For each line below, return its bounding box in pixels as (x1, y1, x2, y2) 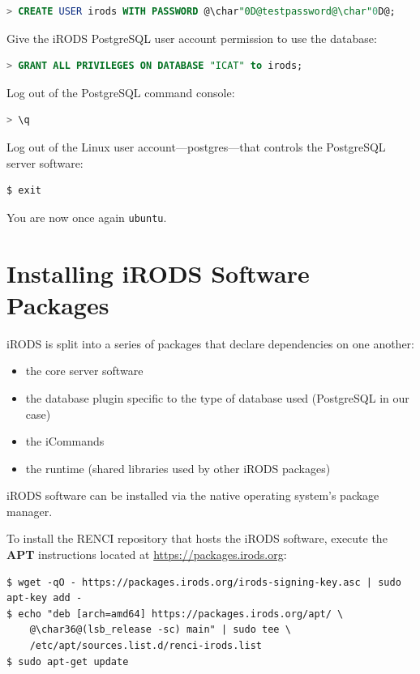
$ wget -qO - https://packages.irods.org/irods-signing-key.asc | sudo (6, 576, 401, 588)
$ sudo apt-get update (6, 655, 129, 668)
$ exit (6, 185, 41, 197)
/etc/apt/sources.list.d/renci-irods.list (29, 640, 262, 652)
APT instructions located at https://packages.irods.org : (6, 546, 287, 563)
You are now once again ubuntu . (6, 208, 167, 225)
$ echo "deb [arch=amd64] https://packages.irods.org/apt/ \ (6, 608, 344, 620)
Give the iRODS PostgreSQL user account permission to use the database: (6, 29, 377, 46)
